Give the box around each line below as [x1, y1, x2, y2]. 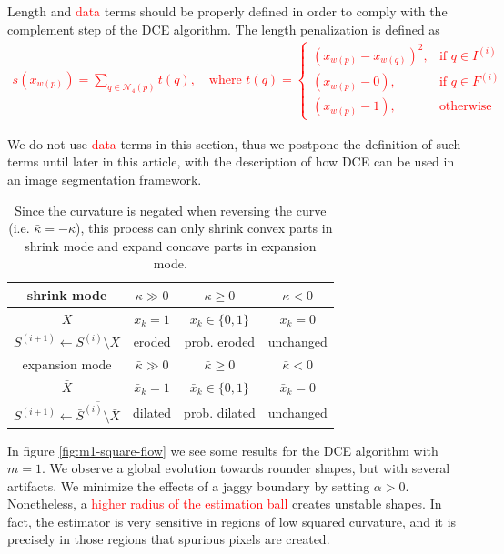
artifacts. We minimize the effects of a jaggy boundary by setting [7, 476, 370, 495]
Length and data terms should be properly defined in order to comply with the [7, 2, 448, 20]
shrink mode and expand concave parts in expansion [25, 236, 317, 255]
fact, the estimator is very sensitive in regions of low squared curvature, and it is [7, 511, 457, 530]
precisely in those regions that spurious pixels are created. [7, 529, 330, 549]
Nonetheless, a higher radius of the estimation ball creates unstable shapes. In [7, 494, 442, 513]
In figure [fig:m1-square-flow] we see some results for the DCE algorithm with [7, 440, 438, 459]
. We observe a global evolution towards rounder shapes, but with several [41, 458, 450, 478]
